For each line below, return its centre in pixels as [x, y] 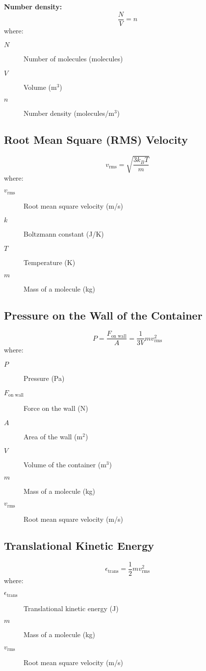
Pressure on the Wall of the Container [103, 315]
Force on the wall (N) [56, 408]
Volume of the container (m [65, 465]
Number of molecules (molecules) [73, 59]
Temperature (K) [50, 262]
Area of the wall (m [53, 436]
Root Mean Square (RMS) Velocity [96, 140]
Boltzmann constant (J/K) [64, 234]
